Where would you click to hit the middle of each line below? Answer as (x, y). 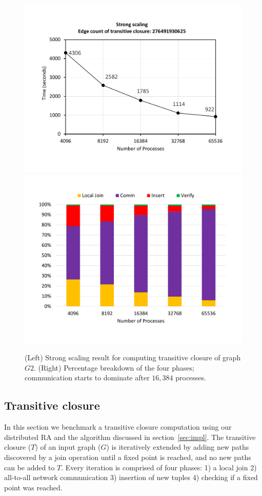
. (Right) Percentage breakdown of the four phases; (114, 367)
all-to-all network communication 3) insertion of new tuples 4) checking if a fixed (131, 477)
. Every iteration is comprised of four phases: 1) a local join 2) (159, 467)
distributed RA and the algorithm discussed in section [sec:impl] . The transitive (130, 437)
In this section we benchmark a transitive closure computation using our (118, 427)
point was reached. (33, 487)
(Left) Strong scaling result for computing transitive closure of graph (133, 357)
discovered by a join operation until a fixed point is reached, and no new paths (128, 457)
